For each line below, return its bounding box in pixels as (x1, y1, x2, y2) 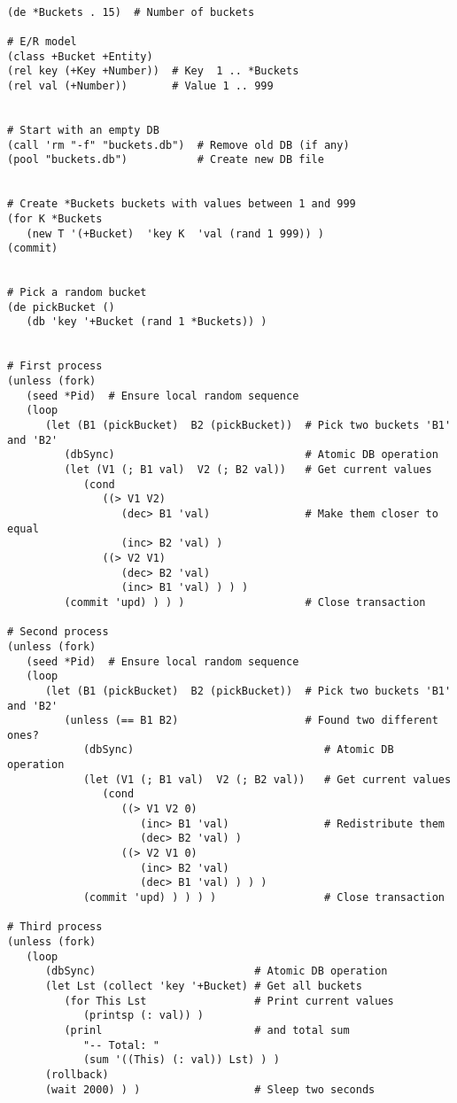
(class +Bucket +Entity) (7, 50, 153, 63)
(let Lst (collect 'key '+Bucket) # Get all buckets (44, 979, 362, 992)
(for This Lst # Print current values (64, 994, 394, 1007)
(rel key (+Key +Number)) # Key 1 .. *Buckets (7, 65, 299, 78)
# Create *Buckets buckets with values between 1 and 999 (7, 198, 356, 211)
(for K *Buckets (7, 212, 103, 225)
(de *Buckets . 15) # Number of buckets (7, 5, 255, 19)
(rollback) (44, 1068, 109, 1081)
